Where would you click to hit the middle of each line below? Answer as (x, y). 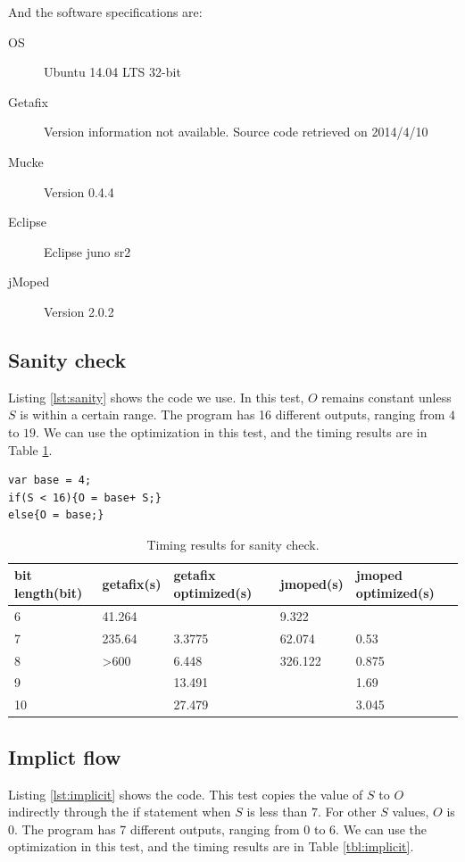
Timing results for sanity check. (233, 544)
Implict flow (65, 756)
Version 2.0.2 (79, 311)
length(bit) (49, 593)
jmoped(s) (311, 584)
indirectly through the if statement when (120, 812)
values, (411, 812)
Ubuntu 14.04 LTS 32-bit (112, 72)
